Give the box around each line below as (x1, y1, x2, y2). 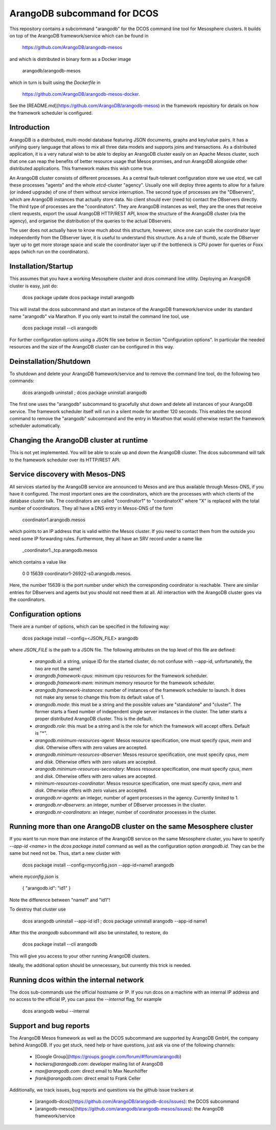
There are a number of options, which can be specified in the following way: (9, 623, 170, 630)
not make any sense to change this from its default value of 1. (35, 694, 165, 701)
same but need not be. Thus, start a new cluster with (9, 850, 121, 856)
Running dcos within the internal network (9, 975, 144, 984)
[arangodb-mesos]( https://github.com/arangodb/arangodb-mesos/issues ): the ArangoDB (35, 1105, 224, 1112)
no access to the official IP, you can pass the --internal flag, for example (9, 996, 162, 1002)
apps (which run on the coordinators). (9, 249, 89, 255)
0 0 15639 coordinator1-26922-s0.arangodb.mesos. (22, 570, 132, 577)
